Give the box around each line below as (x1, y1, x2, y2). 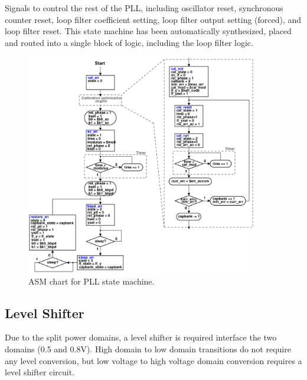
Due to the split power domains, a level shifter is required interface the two (5, 331, 277, 343)
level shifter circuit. (5, 366, 74, 378)
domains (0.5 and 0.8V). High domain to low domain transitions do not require (5, 343, 291, 355)
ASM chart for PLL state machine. (28, 275, 155, 287)
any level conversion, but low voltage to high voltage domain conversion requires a (5, 354, 302, 366)
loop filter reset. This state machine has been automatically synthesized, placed (5, 25, 292, 37)
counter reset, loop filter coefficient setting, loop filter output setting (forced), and (5, 13, 302, 25)
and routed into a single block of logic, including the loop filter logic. (5, 36, 253, 48)
